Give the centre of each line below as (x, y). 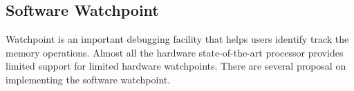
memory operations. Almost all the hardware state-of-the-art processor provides (175, 52)
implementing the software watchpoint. (88, 79)
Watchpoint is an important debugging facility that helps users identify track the (177, 39)
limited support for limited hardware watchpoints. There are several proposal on (176, 66)
